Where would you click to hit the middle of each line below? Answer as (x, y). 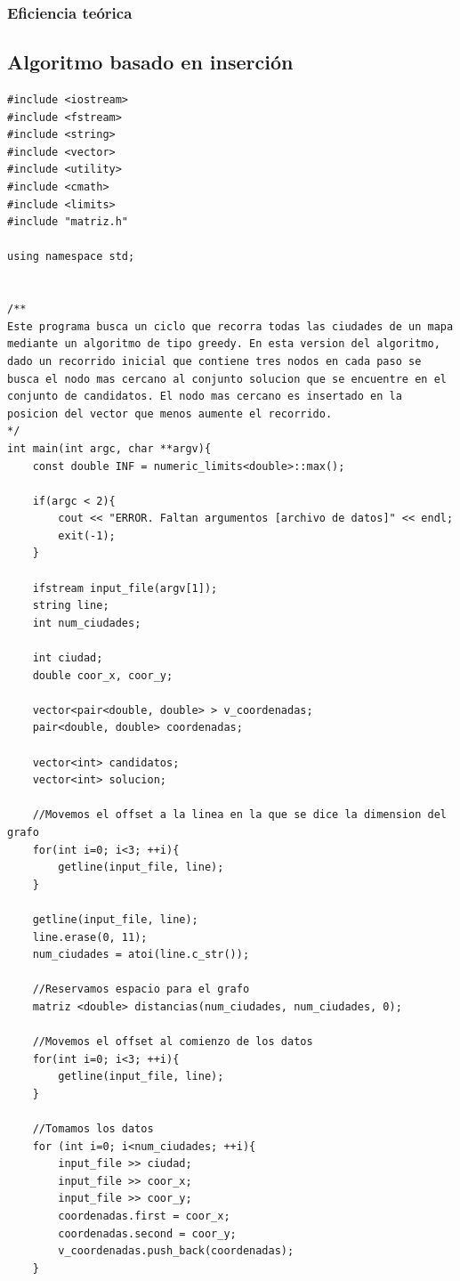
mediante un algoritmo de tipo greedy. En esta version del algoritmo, (224, 344)
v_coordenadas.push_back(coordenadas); (176, 1251)
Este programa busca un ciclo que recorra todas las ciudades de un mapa (230, 326)
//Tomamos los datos (93, 1129)
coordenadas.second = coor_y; (147, 1233)
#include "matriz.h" (68, 222)
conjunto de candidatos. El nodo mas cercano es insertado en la (205, 397)
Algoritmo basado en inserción (150, 62)
